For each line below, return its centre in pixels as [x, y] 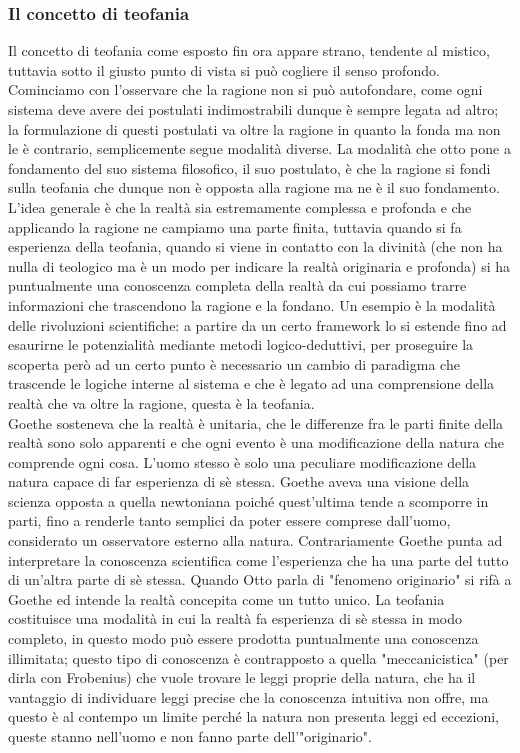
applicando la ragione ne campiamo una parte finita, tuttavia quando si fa [235, 226]
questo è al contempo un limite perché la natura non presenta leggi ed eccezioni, [254, 716]
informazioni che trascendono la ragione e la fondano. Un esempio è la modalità [252, 304]
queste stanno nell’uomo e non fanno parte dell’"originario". [190, 736]
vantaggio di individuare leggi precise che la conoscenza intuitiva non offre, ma [248, 696]
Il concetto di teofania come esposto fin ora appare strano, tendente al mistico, [249, 50]
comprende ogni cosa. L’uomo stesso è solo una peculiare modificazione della [242, 461]
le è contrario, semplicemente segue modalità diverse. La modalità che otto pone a [259, 148]
